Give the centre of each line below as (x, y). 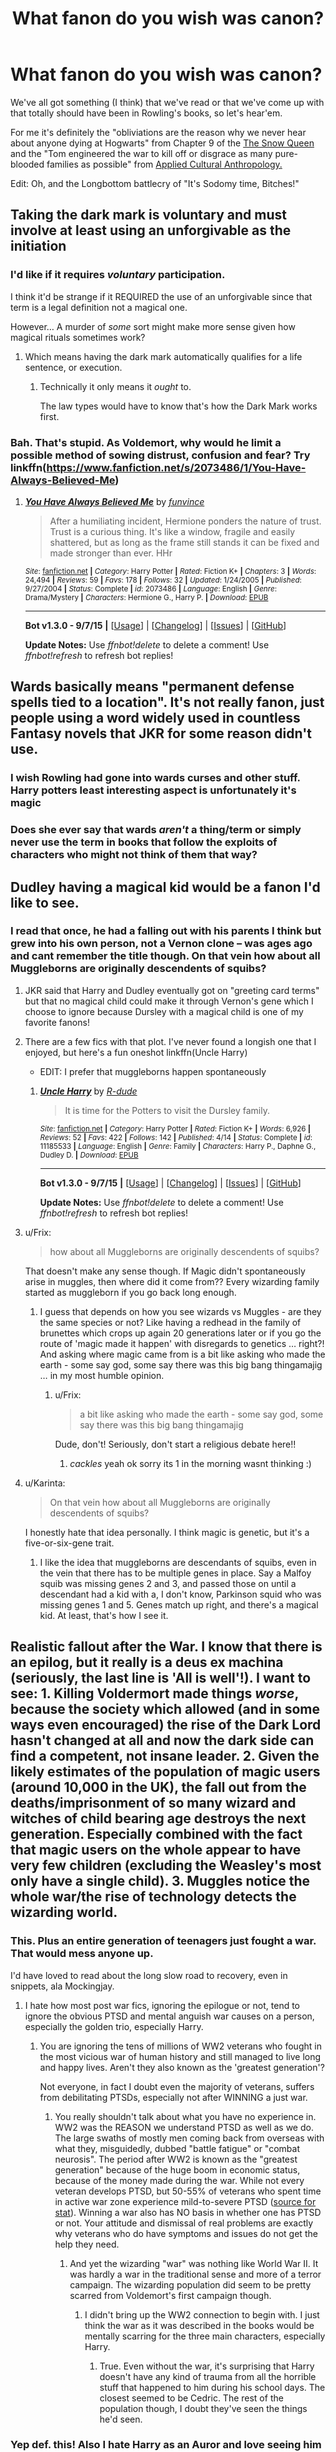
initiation (38, 246)
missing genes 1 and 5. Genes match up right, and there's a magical (179, 1604)
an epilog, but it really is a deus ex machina (147, 1662)
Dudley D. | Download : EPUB (89, 1155)
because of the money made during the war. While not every (179, 2180)
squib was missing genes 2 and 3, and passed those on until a (168, 1583)
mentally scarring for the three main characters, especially (205, 2336)
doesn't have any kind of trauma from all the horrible (208, 2376)
